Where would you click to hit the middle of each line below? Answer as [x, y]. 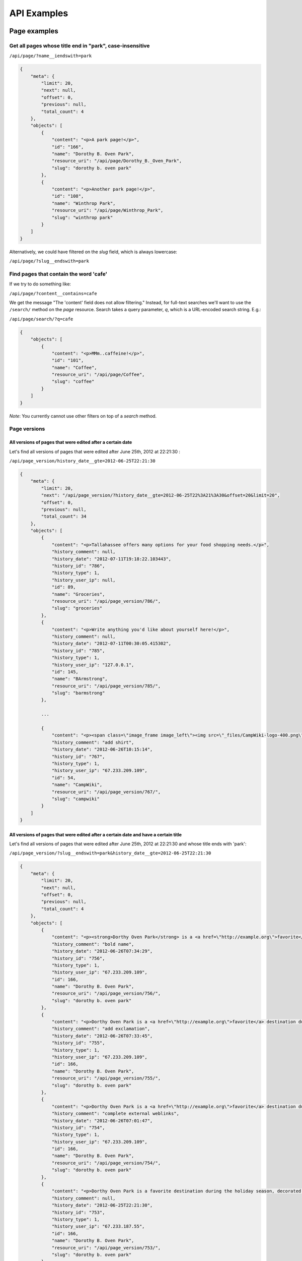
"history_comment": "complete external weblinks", [116, 1114]
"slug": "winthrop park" [82, 217]
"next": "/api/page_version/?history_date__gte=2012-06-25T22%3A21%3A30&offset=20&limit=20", [161, 495]
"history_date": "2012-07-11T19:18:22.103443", [111, 559]
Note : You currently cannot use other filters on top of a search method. [83, 416]
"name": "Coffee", [74, 367]
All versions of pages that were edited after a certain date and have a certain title [96, 834]
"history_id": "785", [78, 650]
